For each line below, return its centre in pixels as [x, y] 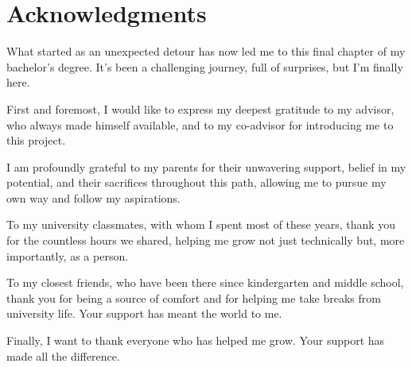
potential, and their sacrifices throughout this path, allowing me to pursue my [196, 182]
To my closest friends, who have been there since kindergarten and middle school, [205, 282]
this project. [36, 140]
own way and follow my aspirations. [93, 197]
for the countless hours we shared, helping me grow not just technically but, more [206, 240]
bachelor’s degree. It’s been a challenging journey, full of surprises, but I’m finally [205, 66]
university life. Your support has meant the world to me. [144, 313]
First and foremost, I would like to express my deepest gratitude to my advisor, [200, 108]
